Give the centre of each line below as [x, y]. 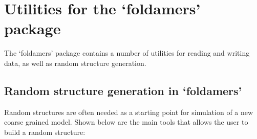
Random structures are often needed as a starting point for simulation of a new [129, 112]
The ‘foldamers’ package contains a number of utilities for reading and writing [127, 53]
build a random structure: [45, 132]
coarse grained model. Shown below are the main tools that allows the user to [126, 122]
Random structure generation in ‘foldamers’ [123, 90]
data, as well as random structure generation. [75, 63]
